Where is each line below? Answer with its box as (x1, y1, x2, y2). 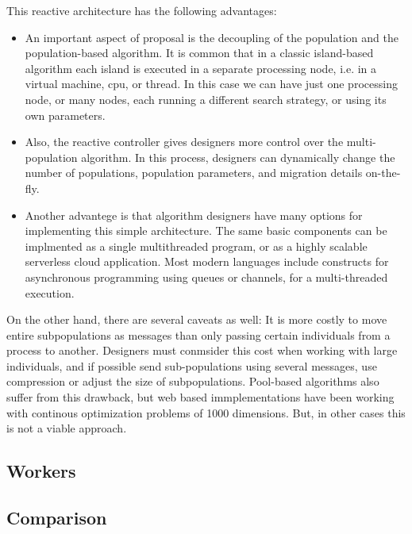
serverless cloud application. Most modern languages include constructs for (25, 253, 389, 270)
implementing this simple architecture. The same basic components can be (25, 222, 387, 239)
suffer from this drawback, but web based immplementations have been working (6, 389, 395, 405)
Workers (6, 459, 76, 483)
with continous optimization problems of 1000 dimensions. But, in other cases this (6, 404, 406, 421)
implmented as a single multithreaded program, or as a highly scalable (25, 237, 368, 254)
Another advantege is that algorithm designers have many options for (25, 206, 363, 223)
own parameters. (25, 106, 106, 123)
